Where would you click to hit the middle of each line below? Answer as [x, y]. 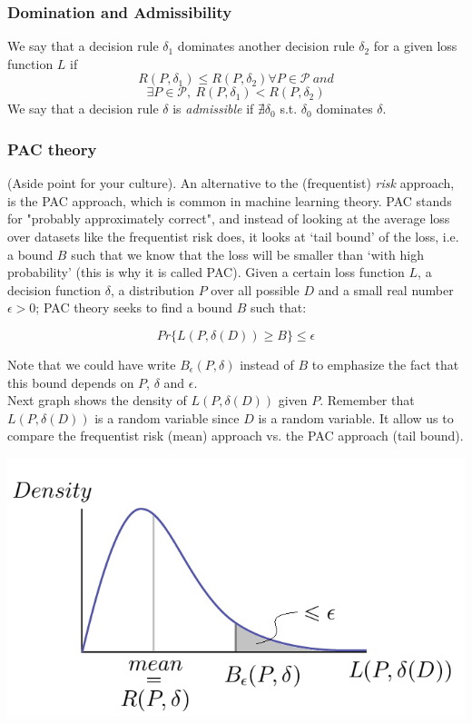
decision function [54, 289]
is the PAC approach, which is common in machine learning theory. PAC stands [230, 200]
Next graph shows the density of [97, 400]
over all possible [255, 289]
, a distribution [152, 289]
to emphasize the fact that [385, 364]
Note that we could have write [92, 364]
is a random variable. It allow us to [356, 417]
